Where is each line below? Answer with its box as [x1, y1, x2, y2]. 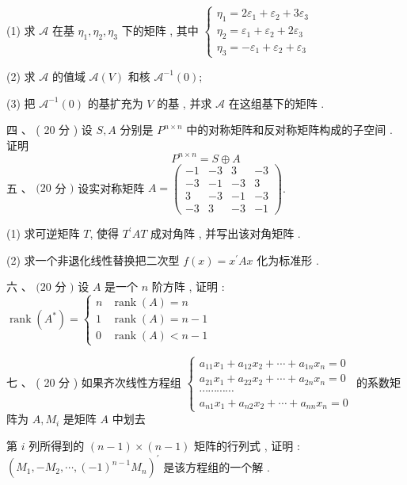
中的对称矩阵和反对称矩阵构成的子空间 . [186, 121, 393, 138]
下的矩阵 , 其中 [121, 22, 199, 38]
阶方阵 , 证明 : [151, 278, 225, 295]
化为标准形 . [257, 251, 319, 268]
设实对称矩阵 [78, 179, 145, 196]
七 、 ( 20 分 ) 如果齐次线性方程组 [6, 373, 181, 390]
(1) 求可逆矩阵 [6, 225, 80, 242]
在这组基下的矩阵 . [228, 94, 325, 111]
